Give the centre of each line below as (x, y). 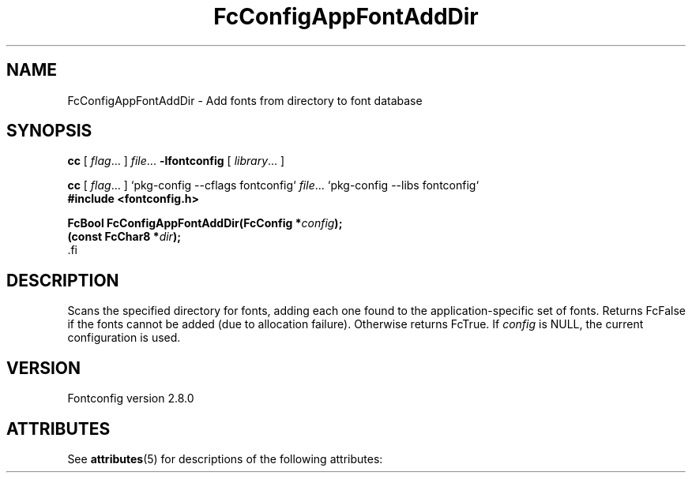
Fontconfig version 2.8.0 (131, 399)
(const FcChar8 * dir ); (124, 237)
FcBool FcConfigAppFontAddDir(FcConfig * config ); (205, 223)
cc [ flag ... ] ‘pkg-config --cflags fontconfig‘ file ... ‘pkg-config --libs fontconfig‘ (273, 185)
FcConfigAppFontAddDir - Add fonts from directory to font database (245, 100)
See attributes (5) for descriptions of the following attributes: (225, 458)
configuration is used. (124, 338)
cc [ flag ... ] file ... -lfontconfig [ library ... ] (176, 161)
